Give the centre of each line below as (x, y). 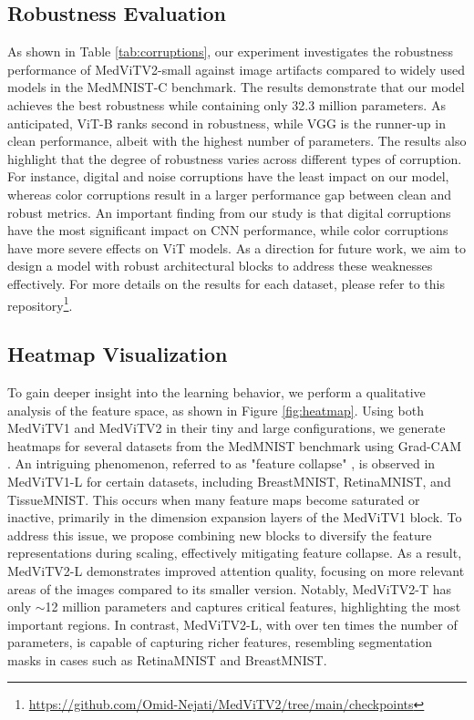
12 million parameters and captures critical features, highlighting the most (253, 607)
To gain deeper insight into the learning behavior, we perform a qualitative (216, 391)
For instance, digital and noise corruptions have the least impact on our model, (228, 176)
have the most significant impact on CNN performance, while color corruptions (228, 230)
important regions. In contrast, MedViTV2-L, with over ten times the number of (232, 624)
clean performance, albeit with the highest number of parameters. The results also (237, 141)
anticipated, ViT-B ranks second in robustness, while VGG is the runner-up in (227, 123)
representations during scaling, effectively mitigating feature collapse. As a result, (235, 553)
